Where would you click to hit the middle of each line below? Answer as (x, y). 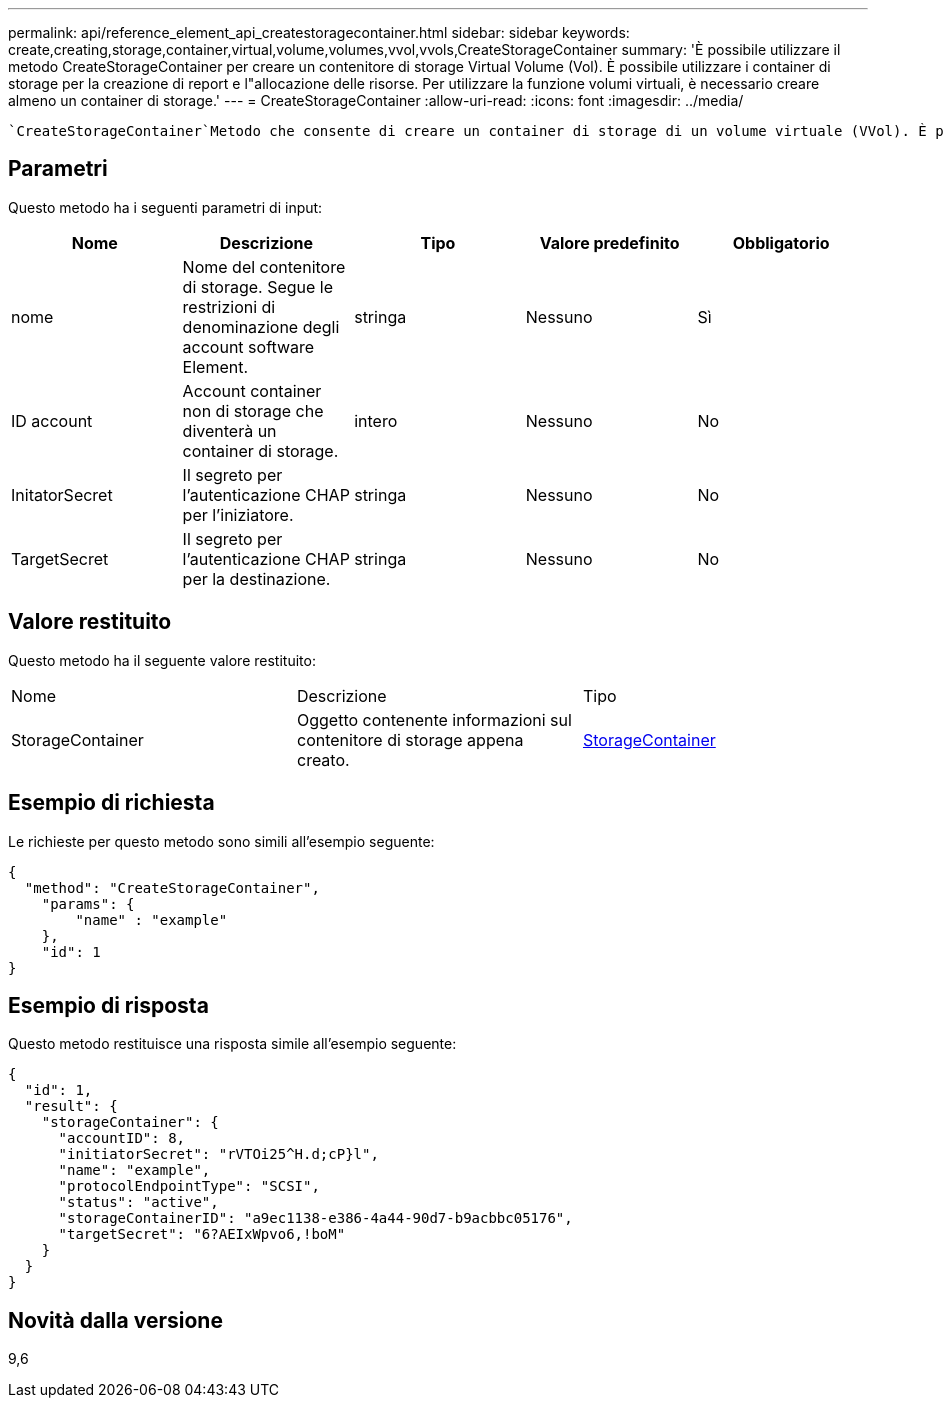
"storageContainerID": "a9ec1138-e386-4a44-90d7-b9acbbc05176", (315, 1218)
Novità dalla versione (115, 1320)
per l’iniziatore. (238, 514)
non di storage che (253, 410)
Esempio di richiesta (111, 803)
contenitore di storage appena (410, 739)
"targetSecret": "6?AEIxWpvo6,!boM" (202, 1234)
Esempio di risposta (108, 1005)
